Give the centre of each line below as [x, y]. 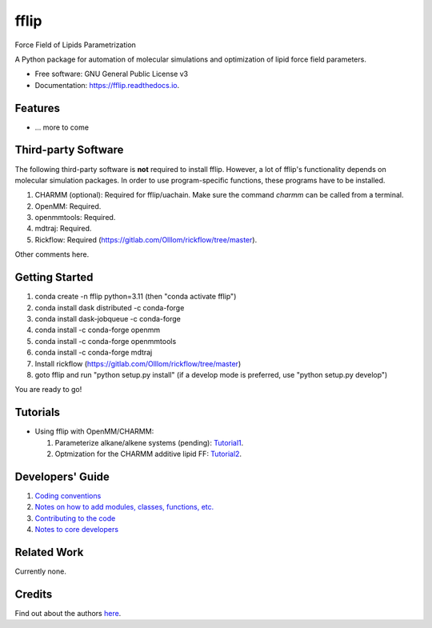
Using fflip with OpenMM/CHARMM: [94, 431]
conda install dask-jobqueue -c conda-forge [108, 318]
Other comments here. [52, 254]
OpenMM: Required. [68, 206]
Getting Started [54, 277]
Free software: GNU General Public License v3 [112, 74]
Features [37, 108]
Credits [34, 594]
